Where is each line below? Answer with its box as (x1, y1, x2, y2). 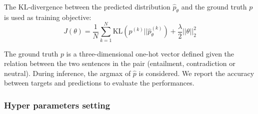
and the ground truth (181, 1, 247, 11)
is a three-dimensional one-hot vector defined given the (66, 48, 234, 58)
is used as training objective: (4, 11, 91, 22)
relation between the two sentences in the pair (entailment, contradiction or (4, 58, 235, 68)
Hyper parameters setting (4, 98, 110, 111)
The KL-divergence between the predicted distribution (4, 1, 170, 11)
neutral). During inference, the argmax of (4, 67, 131, 78)
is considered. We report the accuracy (138, 67, 254, 78)
